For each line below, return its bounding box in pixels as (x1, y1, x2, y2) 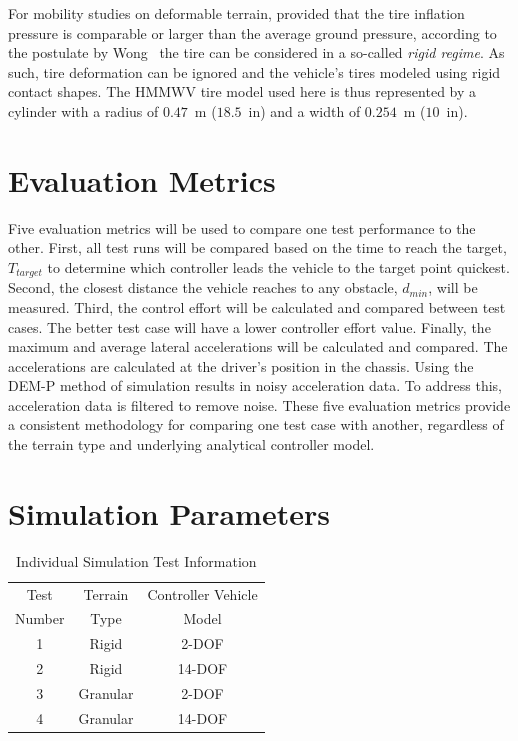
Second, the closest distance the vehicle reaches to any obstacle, (8, 277, 398, 298)
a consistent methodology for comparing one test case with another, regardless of (8, 414, 504, 435)
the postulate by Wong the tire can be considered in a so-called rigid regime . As (8, 42, 505, 63)
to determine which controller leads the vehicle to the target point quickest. (47, 256, 510, 277)
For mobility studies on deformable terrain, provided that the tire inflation (8, 3, 465, 23)
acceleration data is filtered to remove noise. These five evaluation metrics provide (8, 394, 511, 415)
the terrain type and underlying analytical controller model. (8, 434, 375, 455)
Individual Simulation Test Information (16, 550, 257, 571)
